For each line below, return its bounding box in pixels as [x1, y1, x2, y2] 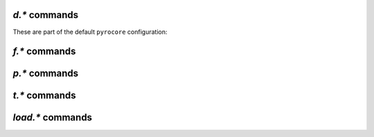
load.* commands [12, 111, 93, 124]
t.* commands [12, 90, 76, 102]
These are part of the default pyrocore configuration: [12, 28, 168, 36]
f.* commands [12, 46, 76, 57]
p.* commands [12, 68, 79, 80]
